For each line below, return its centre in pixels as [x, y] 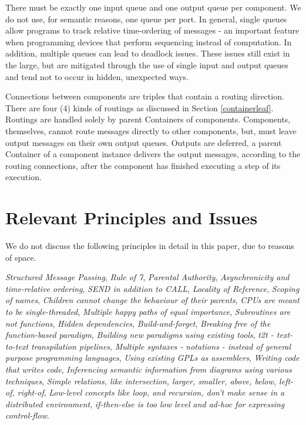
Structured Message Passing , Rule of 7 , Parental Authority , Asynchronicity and [147, 277]
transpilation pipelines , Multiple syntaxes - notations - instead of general [161, 346]
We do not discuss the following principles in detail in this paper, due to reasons [150, 246]
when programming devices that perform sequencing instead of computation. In [149, 41]
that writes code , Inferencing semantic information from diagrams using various [149, 369]
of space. [21, 257]
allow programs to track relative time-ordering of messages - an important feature [152, 30]
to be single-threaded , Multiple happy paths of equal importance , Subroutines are [148, 311]
